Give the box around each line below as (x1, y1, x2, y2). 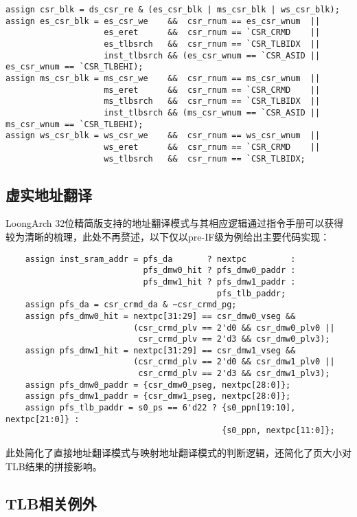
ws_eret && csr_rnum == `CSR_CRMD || (104, 142, 321, 152)
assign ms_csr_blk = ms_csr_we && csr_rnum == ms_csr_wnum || (5, 73, 321, 83)
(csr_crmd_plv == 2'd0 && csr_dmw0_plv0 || (133, 322, 335, 333)
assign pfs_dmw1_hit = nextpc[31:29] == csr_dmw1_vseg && (25, 345, 296, 355)
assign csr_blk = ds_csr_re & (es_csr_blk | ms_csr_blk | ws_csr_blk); (5, 5, 340, 14)
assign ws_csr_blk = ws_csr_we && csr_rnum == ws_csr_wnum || (5, 131, 321, 141)
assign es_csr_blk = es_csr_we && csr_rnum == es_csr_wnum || (5, 16, 321, 26)
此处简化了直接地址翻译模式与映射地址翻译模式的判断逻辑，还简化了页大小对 (5, 445, 352, 460)
